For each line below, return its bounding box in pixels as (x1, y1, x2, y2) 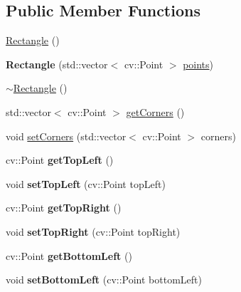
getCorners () (126, 104, 185, 119)
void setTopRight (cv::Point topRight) (6, 224, 181, 239)
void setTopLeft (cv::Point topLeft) (6, 176, 166, 191)
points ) (183, 56, 214, 71)
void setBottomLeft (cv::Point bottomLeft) (6, 272, 202, 287)
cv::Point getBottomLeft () (6, 248, 132, 263)
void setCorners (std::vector (6, 128, 127, 143)
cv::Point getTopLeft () (6, 152, 114, 167)
